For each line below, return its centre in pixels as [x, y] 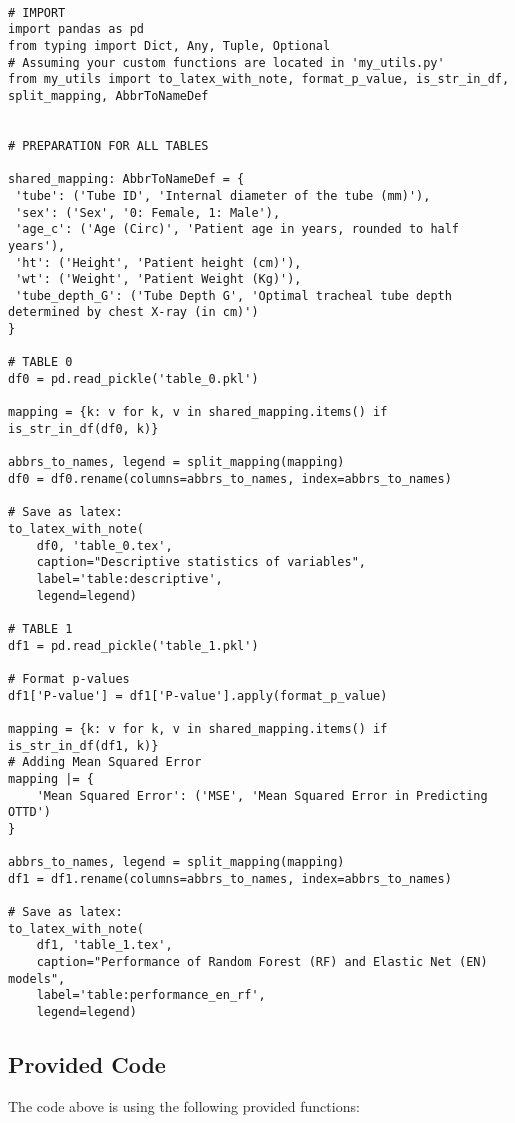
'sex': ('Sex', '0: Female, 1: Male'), [148, 212]
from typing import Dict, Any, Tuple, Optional [169, 45]
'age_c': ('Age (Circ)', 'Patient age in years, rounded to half [237, 229]
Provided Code [87, 1064]
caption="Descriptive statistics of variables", [201, 562]
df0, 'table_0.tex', [104, 545]
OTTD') [29, 812]
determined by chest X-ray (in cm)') [133, 312]
